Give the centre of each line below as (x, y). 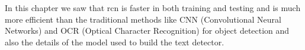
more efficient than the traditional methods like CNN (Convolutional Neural (143, 19)
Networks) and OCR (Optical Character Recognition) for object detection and (147, 31)
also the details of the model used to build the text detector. (115, 42)
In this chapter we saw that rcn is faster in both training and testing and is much (153, 8)
